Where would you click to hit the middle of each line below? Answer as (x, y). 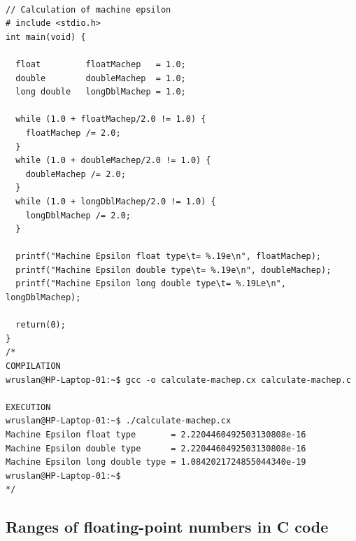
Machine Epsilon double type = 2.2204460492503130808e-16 (156, 448)
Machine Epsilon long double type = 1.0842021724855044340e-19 (156, 462)
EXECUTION (28, 407)
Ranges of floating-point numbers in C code (167, 527)
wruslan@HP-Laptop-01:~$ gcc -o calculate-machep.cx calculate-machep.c (178, 380)
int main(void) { (46, 37)
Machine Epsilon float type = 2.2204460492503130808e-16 (156, 435)
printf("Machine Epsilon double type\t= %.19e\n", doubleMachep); (173, 270)
